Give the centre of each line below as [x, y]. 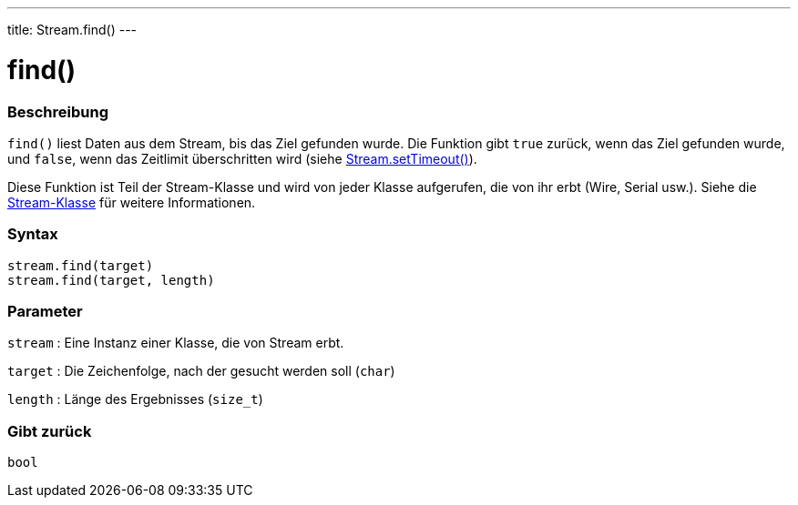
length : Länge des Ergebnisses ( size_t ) [135, 399]
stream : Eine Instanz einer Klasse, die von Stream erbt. [176, 343]
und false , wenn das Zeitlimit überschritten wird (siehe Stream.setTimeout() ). [242, 158]
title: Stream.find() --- [72, 30]
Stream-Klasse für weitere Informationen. [132, 202]
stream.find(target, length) [111, 280]
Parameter [45, 311]
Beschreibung [58, 111]
